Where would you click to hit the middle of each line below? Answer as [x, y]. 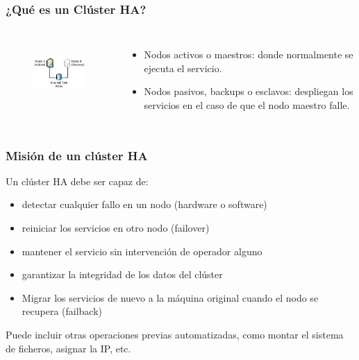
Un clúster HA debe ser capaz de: [77, 181]
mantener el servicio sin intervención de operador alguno [142, 251]
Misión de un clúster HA [77, 155]
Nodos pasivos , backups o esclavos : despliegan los [249, 91]
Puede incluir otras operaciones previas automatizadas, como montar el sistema [175, 334]
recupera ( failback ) [62, 311]
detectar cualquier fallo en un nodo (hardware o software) [144, 204]
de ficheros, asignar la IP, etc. [68, 348]
